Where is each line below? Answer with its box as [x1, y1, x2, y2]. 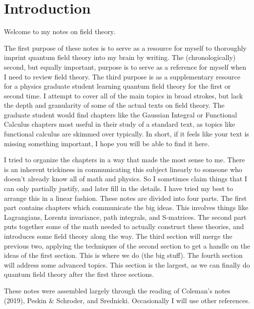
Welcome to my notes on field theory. [4, 26, 115, 37]
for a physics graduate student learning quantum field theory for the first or [4, 81, 231, 91]
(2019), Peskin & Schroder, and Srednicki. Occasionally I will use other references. [4, 295, 250, 305]
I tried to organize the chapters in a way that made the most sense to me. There [4, 154, 245, 165]
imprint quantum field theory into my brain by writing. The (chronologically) [4, 52, 236, 62]
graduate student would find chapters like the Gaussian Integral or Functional [4, 109, 237, 119]
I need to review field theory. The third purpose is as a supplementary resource [4, 71, 241, 81]
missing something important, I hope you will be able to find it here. [4, 138, 210, 148]
